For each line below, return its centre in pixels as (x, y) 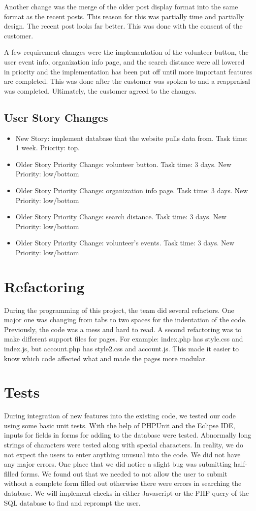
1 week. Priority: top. (48, 148)
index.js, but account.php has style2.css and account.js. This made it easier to (122, 348)
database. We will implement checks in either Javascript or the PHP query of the (127, 493)
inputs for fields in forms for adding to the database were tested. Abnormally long (128, 435)
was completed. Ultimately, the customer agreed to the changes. (100, 90)
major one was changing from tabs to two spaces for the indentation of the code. (126, 320)
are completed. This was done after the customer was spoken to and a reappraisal (127, 81)
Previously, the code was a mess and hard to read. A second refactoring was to (123, 329)
